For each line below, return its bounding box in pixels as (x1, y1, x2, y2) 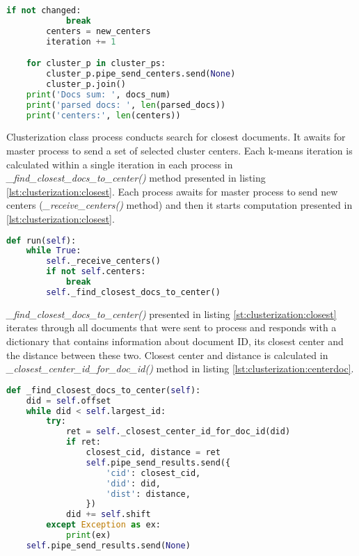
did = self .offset (26, 395, 111, 406)
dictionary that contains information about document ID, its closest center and (6, 334, 344, 348)
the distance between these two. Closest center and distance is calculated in (6, 347, 328, 362)
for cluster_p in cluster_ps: (26, 58, 166, 69)
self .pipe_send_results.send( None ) (26, 540, 191, 550)
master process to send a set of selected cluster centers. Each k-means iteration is (6, 143, 353, 157)
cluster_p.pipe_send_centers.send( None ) (46, 69, 236, 79)
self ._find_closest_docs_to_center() (46, 287, 221, 297)
